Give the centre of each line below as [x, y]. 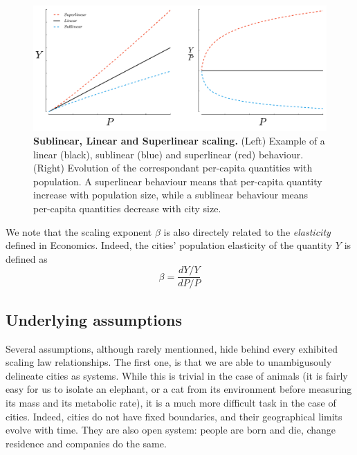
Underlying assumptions [94, 319]
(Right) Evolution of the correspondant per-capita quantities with [173, 168]
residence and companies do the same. [86, 443]
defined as [27, 258]
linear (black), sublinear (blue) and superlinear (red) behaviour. [168, 154]
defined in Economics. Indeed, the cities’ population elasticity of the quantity [169, 245]
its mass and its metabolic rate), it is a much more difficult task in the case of [171, 402]
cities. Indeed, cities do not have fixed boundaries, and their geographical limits [174, 416]
